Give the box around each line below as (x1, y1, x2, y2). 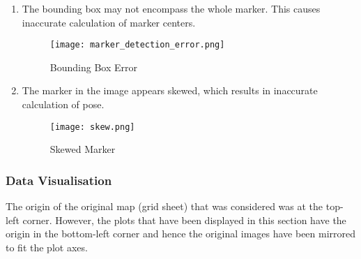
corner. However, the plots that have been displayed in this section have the (22, 212, 346, 227)
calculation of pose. (22, 97, 105, 112)
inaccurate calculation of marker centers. (22, 15, 196, 29)
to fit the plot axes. (6, 239, 88, 254)
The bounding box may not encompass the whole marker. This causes (22, 1, 321, 15)
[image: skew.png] (49, 121, 135, 132)
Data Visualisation (6, 171, 112, 188)
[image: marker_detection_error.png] (49, 40, 225, 50)
